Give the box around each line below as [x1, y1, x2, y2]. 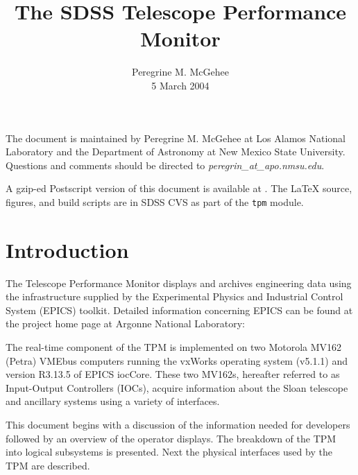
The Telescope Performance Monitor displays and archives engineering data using [6, 275, 352, 290]
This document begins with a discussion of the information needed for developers [6, 417, 350, 431]
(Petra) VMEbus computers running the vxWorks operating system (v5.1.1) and [6, 353, 348, 368]
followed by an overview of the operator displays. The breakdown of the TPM [6, 431, 336, 445]
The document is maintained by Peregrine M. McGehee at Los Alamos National [6, 130, 346, 145]
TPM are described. [6, 458, 90, 472]
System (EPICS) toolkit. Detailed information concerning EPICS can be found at [6, 302, 353, 317]
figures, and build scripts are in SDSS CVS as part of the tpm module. [6, 194, 304, 209]
